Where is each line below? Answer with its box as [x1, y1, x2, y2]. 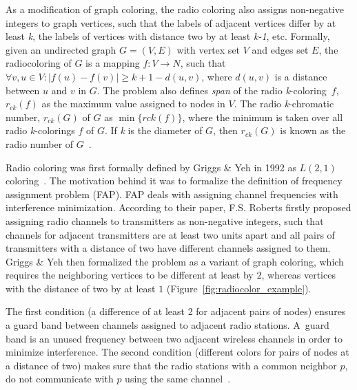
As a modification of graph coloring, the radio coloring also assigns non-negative [6, 2, 344, 16]
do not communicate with [6, 371, 114, 386]
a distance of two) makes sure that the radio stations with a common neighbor [6, 358, 337, 372]
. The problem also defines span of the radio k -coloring [96, 83, 327, 97]
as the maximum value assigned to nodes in [41, 96, 225, 111]
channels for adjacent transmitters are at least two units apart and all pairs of [6, 227, 335, 241]
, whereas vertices [261, 268, 336, 282]
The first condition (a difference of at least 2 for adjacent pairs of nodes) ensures [6, 304, 346, 318]
